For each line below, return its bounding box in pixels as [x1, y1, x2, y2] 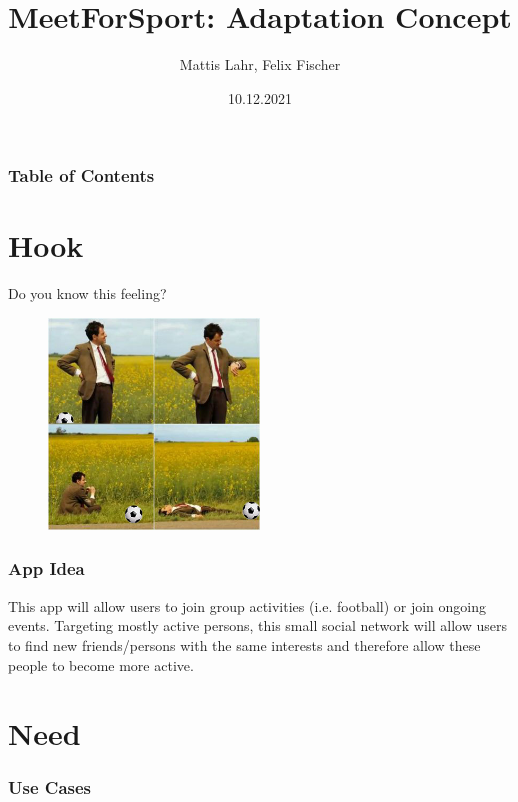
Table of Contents [8, 163, 155, 188]
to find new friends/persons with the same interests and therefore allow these [8, 634, 481, 655]
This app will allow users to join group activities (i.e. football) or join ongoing [8, 595, 487, 616]
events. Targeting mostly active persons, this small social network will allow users [8, 615, 507, 636]
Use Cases [8, 775, 92, 800]
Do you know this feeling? [8, 283, 167, 304]
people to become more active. [8, 654, 194, 675]
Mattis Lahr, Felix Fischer [179, 54, 341, 75]
